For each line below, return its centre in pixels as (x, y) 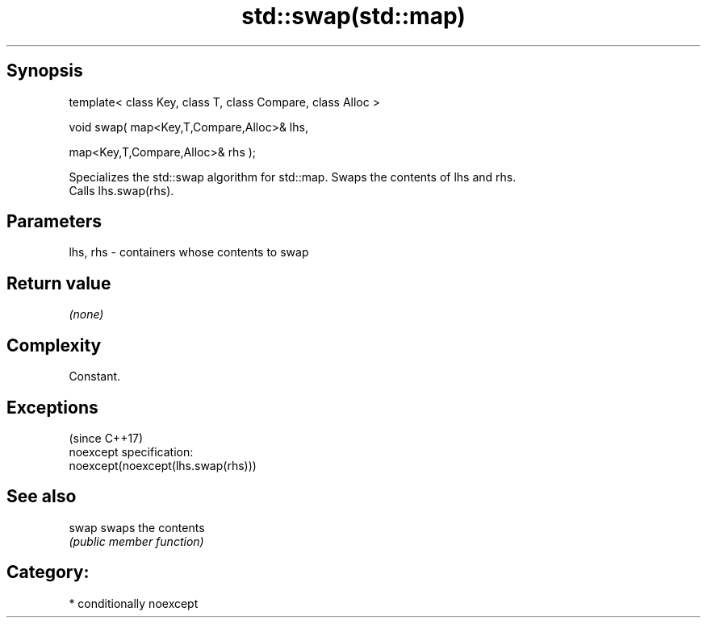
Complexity (54, 345)
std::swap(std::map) (353, 16)
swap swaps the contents (137, 527)
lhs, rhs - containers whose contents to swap (189, 252)
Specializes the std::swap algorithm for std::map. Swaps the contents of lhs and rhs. (293, 177)
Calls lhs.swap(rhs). (121, 190)
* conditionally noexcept (134, 603)
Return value (59, 283)
